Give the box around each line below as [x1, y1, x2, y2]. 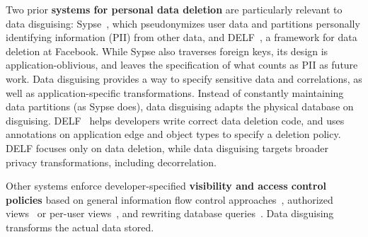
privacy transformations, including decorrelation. [6, 154, 217, 169]
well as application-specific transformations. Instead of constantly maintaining [6, 85, 344, 100]
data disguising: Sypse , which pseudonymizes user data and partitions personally [6, 16, 360, 30]
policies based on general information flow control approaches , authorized [6, 192, 333, 207]
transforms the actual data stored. [6, 219, 154, 234]
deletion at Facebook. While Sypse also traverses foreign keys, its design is [6, 43, 328, 58]
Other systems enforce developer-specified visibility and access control [6, 178, 326, 193]
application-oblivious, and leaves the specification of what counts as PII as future [6, 57, 358, 72]
